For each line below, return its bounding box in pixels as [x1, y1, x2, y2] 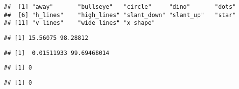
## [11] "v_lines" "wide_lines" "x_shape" [4, 19, 155, 27]
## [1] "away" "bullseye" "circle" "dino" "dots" [4, 3, 236, 10]
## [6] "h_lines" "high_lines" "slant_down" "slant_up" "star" [4, 11, 236, 18]
